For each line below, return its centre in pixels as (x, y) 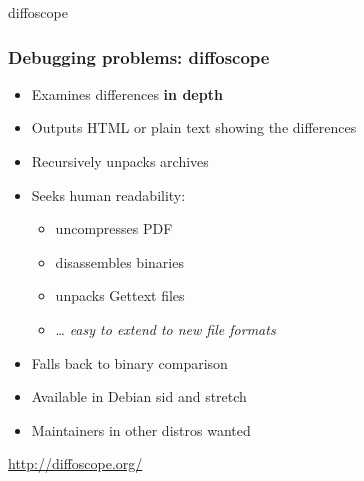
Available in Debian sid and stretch (139, 396)
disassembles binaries (119, 261)
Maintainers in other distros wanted (141, 429)
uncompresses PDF (114, 228)
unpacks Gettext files (120, 295)
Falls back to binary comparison (129, 362)
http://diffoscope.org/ (75, 463)
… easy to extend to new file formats (165, 328)
